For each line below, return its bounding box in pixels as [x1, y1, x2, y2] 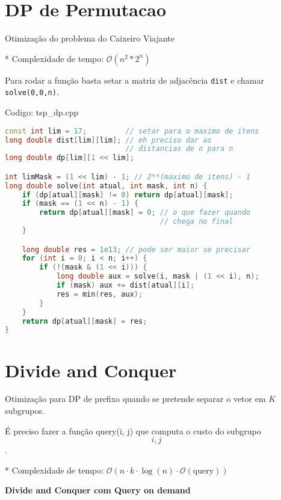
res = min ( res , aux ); [56, 289, 143, 298]
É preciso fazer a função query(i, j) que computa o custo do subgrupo [5, 424, 261, 437]
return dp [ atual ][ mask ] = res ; [22, 316, 147, 326]
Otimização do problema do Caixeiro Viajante [5, 32, 175, 45]
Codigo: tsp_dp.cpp [5, 106, 79, 119]
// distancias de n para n [125, 144, 233, 153]
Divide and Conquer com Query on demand [5, 484, 191, 496]
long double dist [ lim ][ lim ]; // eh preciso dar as [5, 135, 212, 144]
